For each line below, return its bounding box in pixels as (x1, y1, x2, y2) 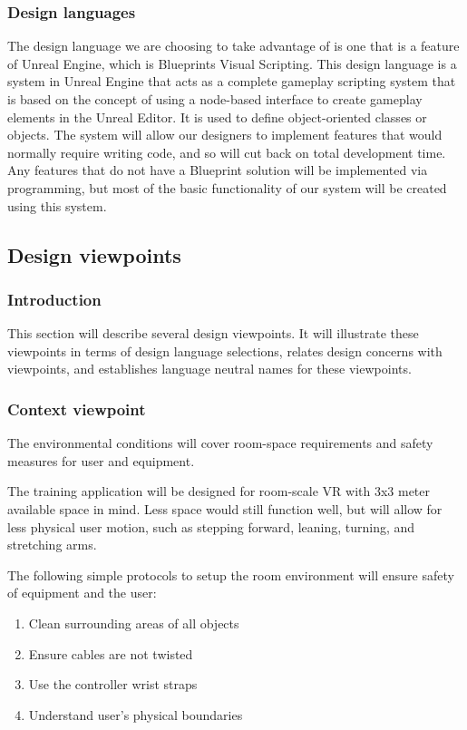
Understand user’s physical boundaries (28, 705, 243, 724)
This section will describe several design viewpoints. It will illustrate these (7, 324, 419, 343)
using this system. (7, 196, 107, 215)
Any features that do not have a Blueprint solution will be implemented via (7, 161, 428, 180)
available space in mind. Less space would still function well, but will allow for (7, 499, 443, 518)
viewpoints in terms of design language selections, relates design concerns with (7, 341, 443, 360)
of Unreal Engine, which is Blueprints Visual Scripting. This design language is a (7, 54, 457, 73)
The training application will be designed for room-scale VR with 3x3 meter (7, 482, 431, 501)
